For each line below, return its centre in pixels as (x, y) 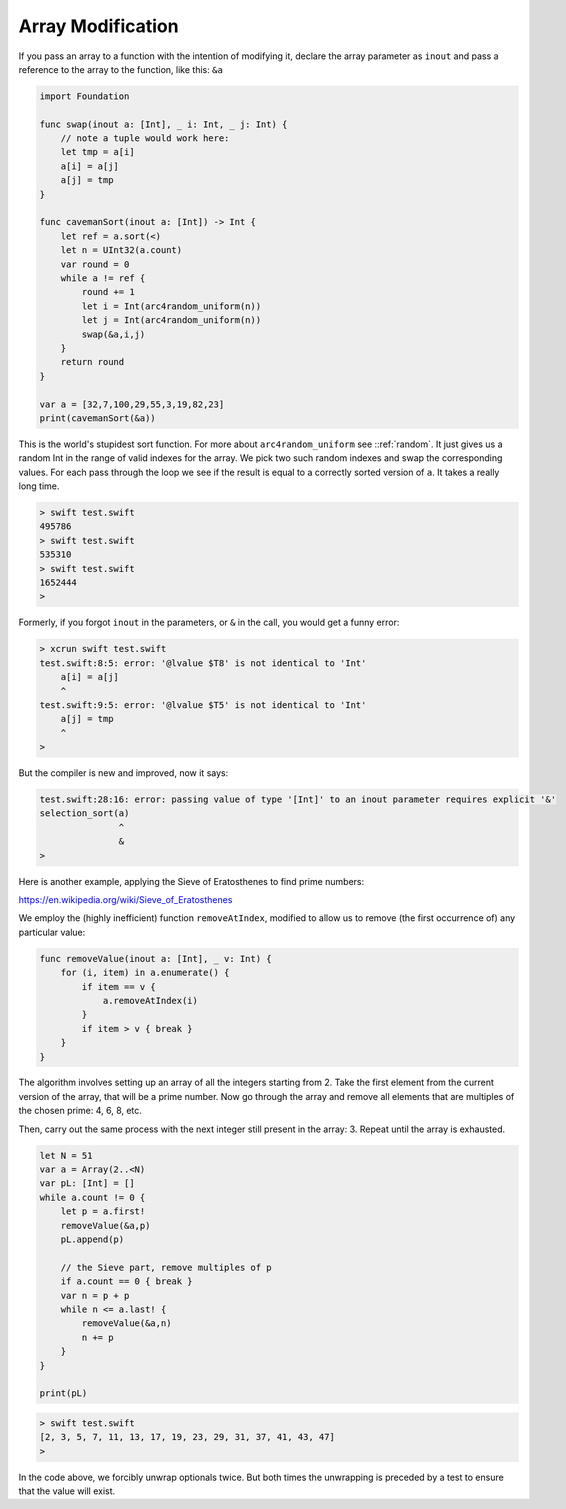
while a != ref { (103, 278)
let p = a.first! (103, 1211)
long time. (39, 486)
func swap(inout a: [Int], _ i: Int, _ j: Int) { (163, 124)
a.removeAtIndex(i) (150, 1000)
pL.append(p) (92, 1239)
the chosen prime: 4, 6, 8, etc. (80, 1111)
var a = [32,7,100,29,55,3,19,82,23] (132, 404)
